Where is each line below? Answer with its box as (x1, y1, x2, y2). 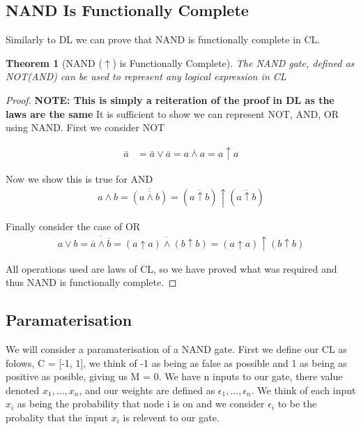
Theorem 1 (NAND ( (6, 55, 102, 70)
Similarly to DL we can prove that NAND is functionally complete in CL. (6, 32, 321, 47)
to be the (277, 396, 317, 411)
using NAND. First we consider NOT (6, 120, 165, 135)
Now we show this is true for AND (6, 171, 153, 186)
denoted (6, 382, 40, 397)
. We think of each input (251, 382, 356, 397)
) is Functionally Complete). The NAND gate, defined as (112, 55, 355, 70)
